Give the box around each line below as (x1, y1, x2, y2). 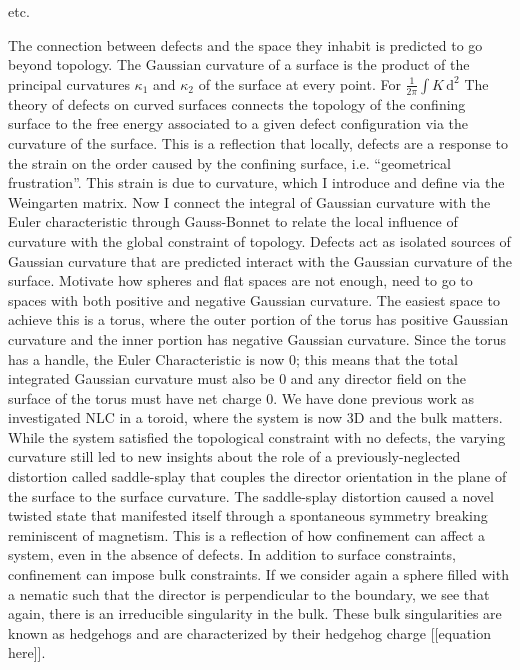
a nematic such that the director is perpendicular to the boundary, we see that (8, 583, 490, 604)
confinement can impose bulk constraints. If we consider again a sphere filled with (8, 564, 509, 585)
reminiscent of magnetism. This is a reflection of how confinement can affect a (8, 524, 486, 545)
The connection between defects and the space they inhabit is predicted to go (8, 34, 483, 55)
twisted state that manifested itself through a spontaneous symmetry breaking (8, 505, 488, 526)
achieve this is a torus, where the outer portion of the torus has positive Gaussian (8, 309, 509, 330)
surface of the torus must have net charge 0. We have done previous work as (8, 387, 475, 408)
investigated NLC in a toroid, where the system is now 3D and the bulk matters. (8, 407, 503, 428)
